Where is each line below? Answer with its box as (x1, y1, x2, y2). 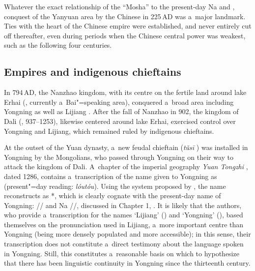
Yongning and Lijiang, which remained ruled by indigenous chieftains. (4, 125, 214, 136)
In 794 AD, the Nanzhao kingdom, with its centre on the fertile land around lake (4, 87, 247, 97)
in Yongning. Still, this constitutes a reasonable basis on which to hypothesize (4, 248, 239, 258)
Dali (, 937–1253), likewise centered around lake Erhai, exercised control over (4, 116, 236, 126)
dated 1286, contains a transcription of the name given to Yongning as (4, 171, 217, 181)
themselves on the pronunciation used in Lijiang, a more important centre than (4, 219, 244, 229)
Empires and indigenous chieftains (4, 64, 181, 79)
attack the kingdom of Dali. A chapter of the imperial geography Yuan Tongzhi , (4, 161, 248, 172)
